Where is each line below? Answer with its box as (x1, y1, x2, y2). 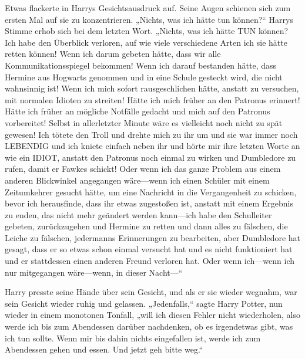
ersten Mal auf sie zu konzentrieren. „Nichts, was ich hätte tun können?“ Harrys (5, 13, 293, 25)
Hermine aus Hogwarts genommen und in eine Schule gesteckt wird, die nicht (5, 70, 283, 83)
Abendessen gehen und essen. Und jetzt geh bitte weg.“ (5, 343, 203, 355)
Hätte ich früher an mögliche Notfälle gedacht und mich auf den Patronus (5, 105, 270, 117)
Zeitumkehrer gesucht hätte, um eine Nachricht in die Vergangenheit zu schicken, (5, 185, 297, 198)
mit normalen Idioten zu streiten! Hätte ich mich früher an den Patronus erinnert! (5, 93, 300, 106)
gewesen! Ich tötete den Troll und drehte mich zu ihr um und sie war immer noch (5, 128, 298, 140)
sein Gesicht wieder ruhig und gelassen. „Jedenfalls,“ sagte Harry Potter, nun (5, 297, 283, 309)
